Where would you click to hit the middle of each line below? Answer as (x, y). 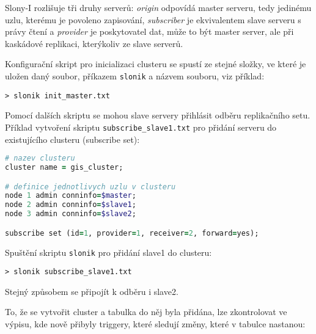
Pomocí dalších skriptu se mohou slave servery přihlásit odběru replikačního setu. (158, 115)
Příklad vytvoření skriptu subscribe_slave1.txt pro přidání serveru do (141, 127)
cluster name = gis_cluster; (64, 167)
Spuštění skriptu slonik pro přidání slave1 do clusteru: (108, 252)
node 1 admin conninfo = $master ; (71, 196)
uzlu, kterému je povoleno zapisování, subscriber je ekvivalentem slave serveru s (153, 19)
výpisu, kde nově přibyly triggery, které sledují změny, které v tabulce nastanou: (155, 324)
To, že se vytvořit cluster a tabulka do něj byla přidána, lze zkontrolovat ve (146, 312)
